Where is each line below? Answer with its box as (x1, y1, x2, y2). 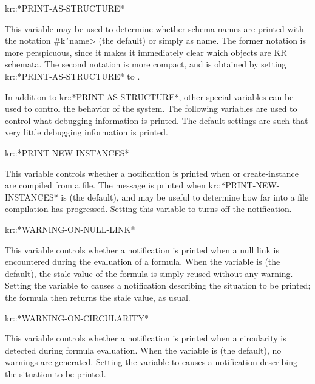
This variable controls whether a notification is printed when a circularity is (5, 332, 286, 345)
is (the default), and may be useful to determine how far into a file (61, 190, 309, 203)
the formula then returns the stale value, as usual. (5, 290, 191, 303)
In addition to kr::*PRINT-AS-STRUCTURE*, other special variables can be (5, 90, 294, 103)
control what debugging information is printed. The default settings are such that (5, 114, 308, 126)
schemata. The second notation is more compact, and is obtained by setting (5, 58, 286, 70)
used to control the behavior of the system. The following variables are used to (5, 102, 297, 115)
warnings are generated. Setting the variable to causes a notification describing (5, 355, 297, 368)
